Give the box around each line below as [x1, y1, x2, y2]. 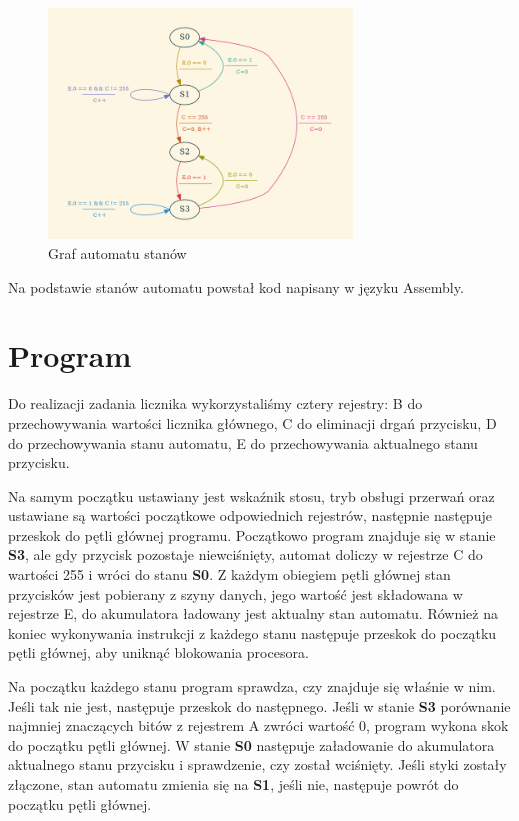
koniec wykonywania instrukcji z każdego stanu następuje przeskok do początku [8, 622, 497, 643]
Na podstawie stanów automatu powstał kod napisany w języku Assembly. [8, 276, 464, 297]
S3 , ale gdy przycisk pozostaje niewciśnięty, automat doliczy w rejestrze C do [8, 544, 483, 565]
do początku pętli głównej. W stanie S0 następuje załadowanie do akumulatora [8, 734, 495, 755]
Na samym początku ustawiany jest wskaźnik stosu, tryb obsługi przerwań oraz [8, 485, 495, 506]
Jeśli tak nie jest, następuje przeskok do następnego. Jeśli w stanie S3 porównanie [8, 695, 511, 716]
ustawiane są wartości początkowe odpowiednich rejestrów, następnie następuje [8, 505, 492, 526]
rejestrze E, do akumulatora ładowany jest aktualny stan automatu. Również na [8, 603, 498, 624]
